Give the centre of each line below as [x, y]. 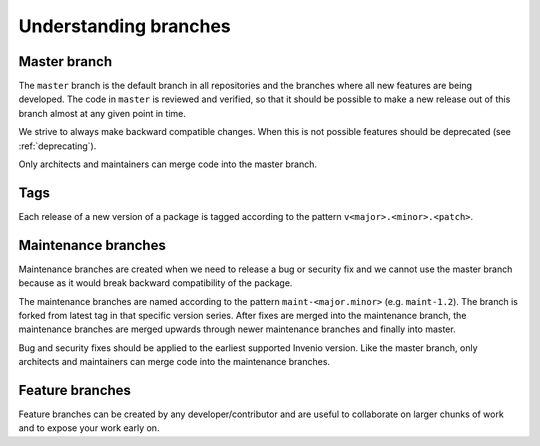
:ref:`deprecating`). [57, 146]
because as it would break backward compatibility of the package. [155, 283]
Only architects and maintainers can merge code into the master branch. [167, 164]
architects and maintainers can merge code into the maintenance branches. [174, 362]
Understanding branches [125, 26]
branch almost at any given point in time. [102, 113]
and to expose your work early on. [89, 428]
